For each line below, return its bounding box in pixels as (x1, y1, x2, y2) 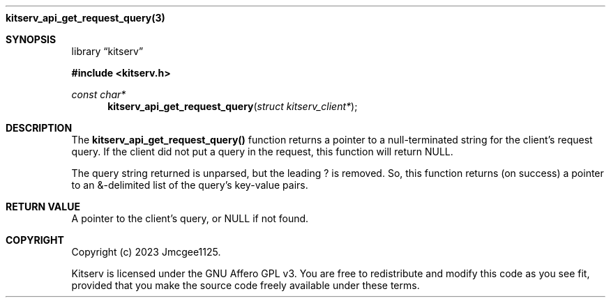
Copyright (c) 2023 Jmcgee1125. (71, 246, 221, 258)
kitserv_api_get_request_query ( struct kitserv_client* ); (107, 100, 358, 112)
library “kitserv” (71, 45, 144, 57)
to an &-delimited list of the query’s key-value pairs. (71, 179, 308, 191)
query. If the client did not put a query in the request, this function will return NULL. (71, 146, 453, 157)
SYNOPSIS (6, 33, 56, 45)
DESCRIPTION (6, 122, 73, 134)
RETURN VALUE (6, 201, 80, 212)
